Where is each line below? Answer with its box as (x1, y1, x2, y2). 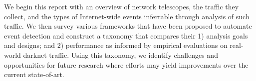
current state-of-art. (4, 69, 64, 80)
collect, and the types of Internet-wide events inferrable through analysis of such (4, 11, 250, 21)
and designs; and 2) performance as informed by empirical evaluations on (4, 40, 228, 50)
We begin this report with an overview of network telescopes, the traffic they (4, 1, 239, 11)
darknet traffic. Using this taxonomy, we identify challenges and (23, 49, 218, 60)
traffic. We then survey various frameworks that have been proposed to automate (4, 21, 252, 31)
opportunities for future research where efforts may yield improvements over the (4, 59, 249, 70)
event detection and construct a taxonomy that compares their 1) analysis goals (4, 30, 248, 40)
